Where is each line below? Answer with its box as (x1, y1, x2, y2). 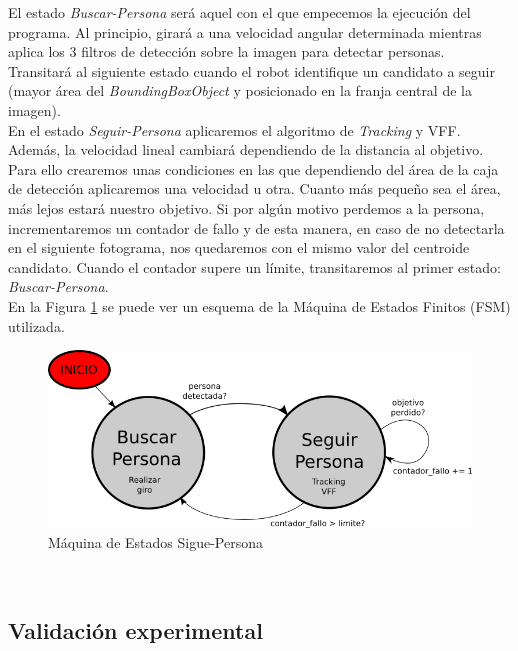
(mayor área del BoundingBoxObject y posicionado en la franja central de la (8, 80, 472, 101)
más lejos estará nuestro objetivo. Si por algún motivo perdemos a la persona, (8, 197, 485, 218)
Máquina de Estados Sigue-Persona (48, 531, 263, 552)
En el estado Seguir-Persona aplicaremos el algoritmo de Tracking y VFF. (8, 119, 461, 140)
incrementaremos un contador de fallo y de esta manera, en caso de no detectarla (8, 217, 505, 238)
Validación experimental (8, 614, 263, 645)
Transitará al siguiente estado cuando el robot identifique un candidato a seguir (8, 60, 496, 81)
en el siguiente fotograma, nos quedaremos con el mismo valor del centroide (8, 237, 470, 258)
